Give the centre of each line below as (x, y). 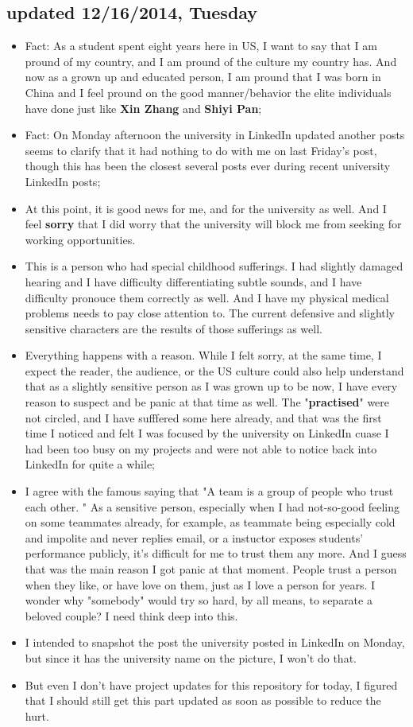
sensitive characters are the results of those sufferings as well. (174, 328)
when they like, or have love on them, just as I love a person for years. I (200, 584)
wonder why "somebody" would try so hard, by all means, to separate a (199, 600)
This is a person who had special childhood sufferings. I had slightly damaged (214, 266)
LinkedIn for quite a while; (90, 464)
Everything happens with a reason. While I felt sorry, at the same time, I (203, 355)
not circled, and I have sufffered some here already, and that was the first (203, 417)
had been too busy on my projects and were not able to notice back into (201, 448)
